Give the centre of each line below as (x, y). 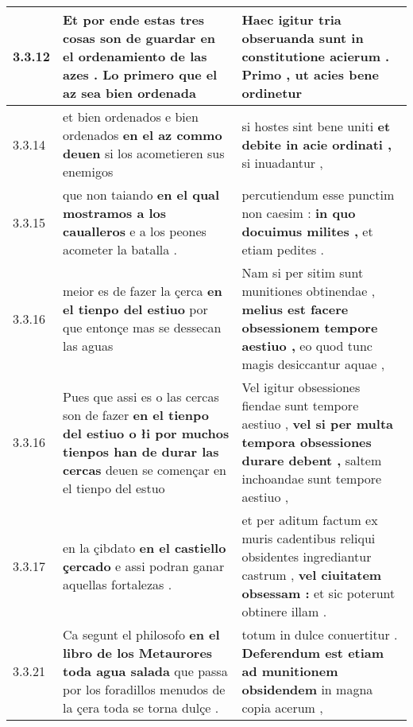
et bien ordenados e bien (131, 117)
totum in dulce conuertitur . (320, 634)
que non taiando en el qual (141, 194)
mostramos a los (115, 213)
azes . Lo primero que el (140, 74)
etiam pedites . (283, 249)
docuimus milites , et (307, 231)
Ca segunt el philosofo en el (141, 634)
